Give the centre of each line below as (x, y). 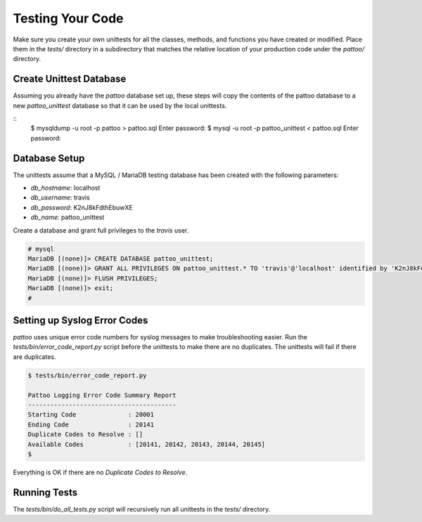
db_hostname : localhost (65, 188)
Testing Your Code (68, 18)
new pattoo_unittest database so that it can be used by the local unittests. (120, 105)
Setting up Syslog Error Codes (81, 320)
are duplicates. (34, 357)
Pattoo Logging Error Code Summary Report (102, 395)
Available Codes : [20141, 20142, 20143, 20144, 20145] (147, 444)
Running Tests (45, 492)
